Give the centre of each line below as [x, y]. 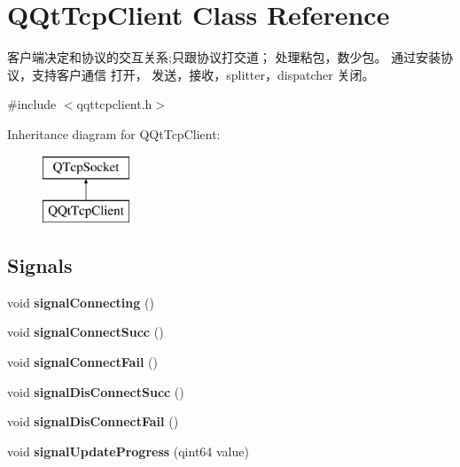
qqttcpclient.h [114, 104]
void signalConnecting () [81, 302]
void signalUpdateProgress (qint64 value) [128, 451]
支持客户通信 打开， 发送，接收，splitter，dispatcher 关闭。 [203, 74]
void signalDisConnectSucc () [96, 391]
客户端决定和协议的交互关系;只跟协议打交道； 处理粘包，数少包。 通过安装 [224, 57]
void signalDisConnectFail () [93, 421]
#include [32, 104]
